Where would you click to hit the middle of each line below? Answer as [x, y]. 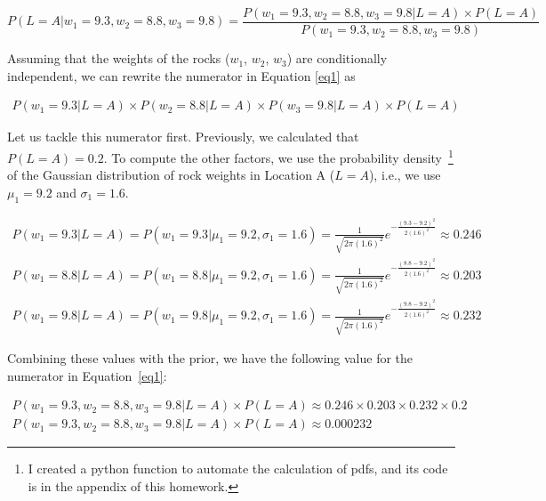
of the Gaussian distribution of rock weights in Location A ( [171, 175]
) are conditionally [337, 58]
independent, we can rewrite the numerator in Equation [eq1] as [181, 75]
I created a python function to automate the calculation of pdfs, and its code [238, 469]
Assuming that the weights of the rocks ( [119, 58]
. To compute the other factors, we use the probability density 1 [278, 156]
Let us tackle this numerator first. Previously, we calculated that [183, 137]
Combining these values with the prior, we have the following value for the [210, 358]
